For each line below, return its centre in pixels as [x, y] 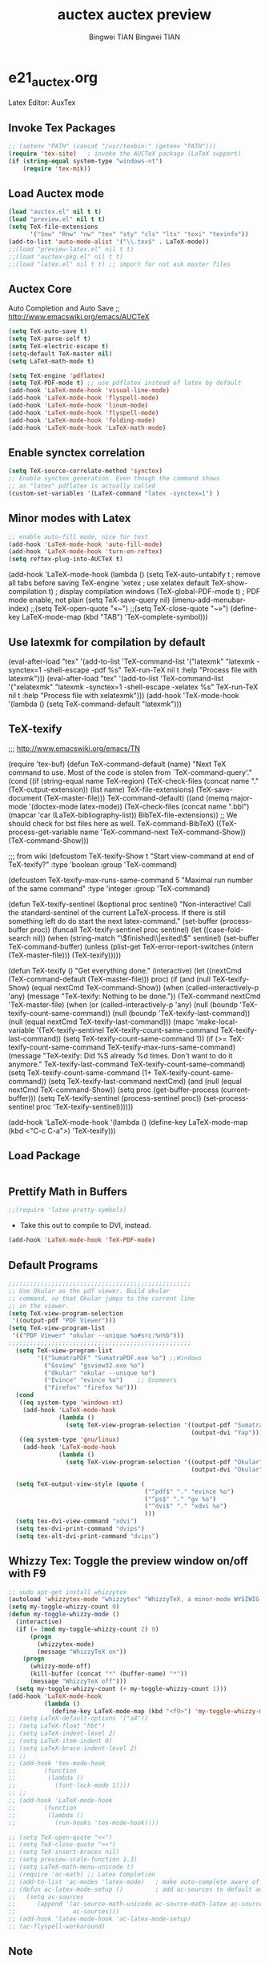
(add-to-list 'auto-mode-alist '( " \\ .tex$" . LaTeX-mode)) [109, 242]
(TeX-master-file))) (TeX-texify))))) [65, 955]
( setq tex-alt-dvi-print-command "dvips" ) [87, 1536]
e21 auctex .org [53, 79]
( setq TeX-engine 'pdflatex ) [57, 375]
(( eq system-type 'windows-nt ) [71, 1403]
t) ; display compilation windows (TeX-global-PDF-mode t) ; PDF [155, 592]
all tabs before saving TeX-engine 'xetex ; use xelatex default [109, 583]
